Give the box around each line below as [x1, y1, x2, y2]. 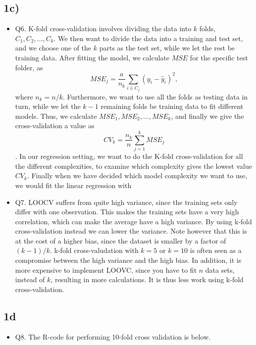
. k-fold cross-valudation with [50, 245, 139, 255]
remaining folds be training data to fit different [101, 101, 244, 111]
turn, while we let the [15, 101, 81, 111]
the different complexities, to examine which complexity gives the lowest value [15, 160, 252, 171]
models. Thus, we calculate [15, 110, 97, 121]
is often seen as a [190, 245, 242, 255]
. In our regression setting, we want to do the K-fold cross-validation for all [15, 151, 243, 161]
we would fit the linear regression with [15, 180, 132, 190]
